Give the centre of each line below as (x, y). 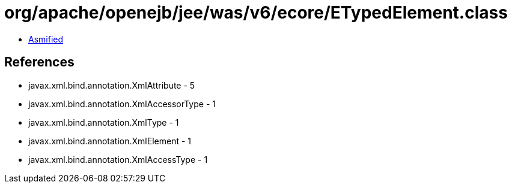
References (39, 62)
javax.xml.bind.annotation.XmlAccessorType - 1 (122, 104)
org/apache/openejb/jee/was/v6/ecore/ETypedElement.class (256, 13)
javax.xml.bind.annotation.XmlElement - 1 (110, 141)
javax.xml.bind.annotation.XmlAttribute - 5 (112, 85)
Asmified (46, 39)
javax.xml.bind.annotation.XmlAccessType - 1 (118, 159)
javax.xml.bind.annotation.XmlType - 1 (104, 122)
